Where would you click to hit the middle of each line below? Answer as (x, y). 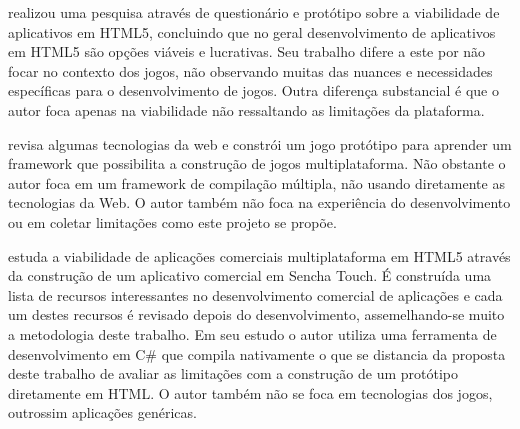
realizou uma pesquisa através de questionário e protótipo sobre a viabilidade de (254, 12)
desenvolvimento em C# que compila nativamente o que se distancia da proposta (257, 353)
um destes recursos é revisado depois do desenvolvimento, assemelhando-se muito (256, 314)
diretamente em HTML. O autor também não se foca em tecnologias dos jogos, (250, 392)
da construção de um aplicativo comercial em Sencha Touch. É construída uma (250, 275)
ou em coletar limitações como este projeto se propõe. (172, 221)
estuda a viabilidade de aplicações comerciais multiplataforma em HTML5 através (259, 255)
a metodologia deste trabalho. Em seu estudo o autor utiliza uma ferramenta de (252, 333)
